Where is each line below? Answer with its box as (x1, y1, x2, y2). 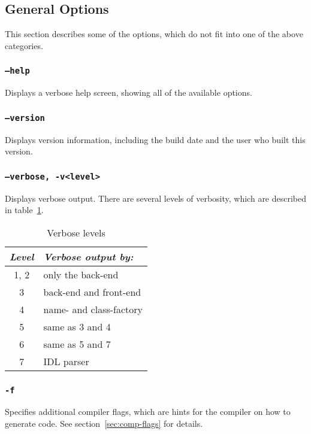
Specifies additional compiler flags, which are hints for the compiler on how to (5, 405, 291, 418)
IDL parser (43, 354, 89, 368)
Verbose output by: (43, 249, 134, 263)
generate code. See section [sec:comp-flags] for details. (5, 417, 203, 430)
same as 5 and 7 (43, 336, 111, 351)
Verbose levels (47, 225, 105, 239)
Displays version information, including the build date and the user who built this (5, 133, 306, 145)
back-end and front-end (43, 284, 141, 299)
